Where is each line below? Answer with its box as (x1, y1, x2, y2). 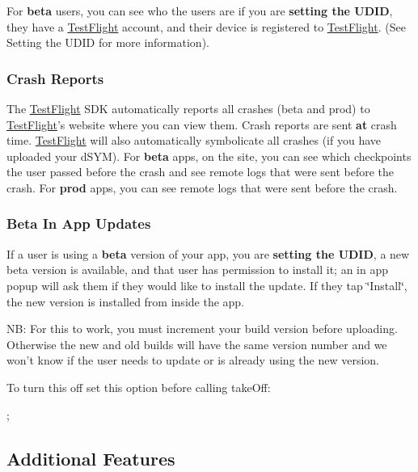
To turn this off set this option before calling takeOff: (6, 378, 271, 395)
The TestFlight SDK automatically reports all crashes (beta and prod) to (6, 100, 370, 116)
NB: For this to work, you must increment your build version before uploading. (6, 320, 398, 337)
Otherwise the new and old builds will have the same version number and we (6, 335, 387, 352)
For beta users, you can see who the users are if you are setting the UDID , (6, 2, 393, 19)
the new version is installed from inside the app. (6, 293, 244, 310)
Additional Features (6, 445, 175, 470)
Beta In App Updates (6, 213, 151, 234)
